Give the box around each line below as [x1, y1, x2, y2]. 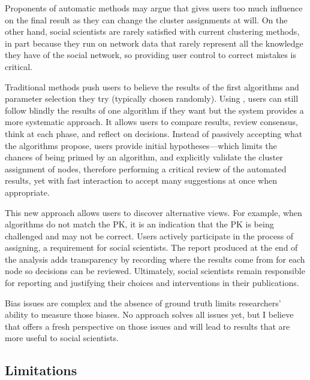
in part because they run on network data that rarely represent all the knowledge [5, 37, 303, 49]
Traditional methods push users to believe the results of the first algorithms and [5, 80, 299, 93]
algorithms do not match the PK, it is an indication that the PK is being [5, 218, 274, 230]
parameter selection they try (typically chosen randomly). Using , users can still [5, 92, 299, 105]
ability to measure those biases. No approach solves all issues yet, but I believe [5, 308, 294, 321]
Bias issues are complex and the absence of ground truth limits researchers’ [5, 296, 281, 309]
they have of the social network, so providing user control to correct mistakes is [5, 48, 296, 61]
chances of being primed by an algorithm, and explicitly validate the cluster [5, 151, 283, 163]
